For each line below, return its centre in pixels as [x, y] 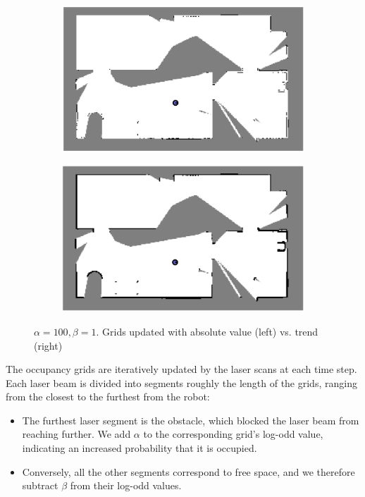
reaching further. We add [76, 434]
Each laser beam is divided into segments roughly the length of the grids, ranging [181, 382]
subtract [40, 485]
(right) [48, 345]
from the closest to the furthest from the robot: [108, 397]
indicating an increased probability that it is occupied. [140, 448]
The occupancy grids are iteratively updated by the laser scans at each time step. [181, 369]
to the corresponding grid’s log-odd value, [233, 434]
